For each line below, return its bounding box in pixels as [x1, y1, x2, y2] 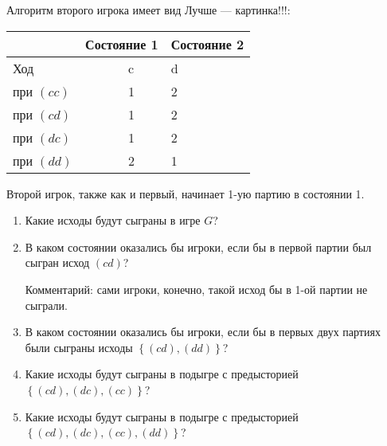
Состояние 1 [85, 34, 158, 53]
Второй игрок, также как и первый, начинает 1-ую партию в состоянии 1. [6, 185, 365, 201]
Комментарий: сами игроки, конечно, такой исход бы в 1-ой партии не [25, 280, 368, 297]
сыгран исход [25, 254, 90, 271]
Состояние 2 [170, 34, 244, 53]
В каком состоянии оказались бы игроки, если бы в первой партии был [25, 238, 372, 255]
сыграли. [25, 296, 68, 313]
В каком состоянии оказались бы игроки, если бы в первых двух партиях [25, 323, 381, 340]
